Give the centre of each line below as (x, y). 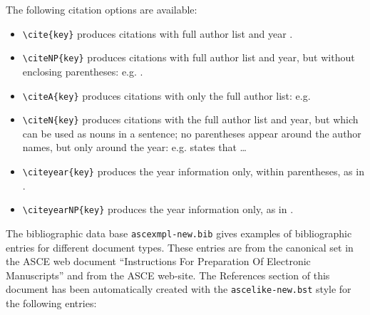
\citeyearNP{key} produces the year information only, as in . (158, 209)
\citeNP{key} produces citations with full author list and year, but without (189, 57)
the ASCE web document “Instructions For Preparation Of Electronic (158, 261)
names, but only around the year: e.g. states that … (134, 147)
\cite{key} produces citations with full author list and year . (158, 33)
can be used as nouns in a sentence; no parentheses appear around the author (192, 133)
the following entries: (51, 303)
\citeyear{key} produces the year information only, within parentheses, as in (193, 171)
